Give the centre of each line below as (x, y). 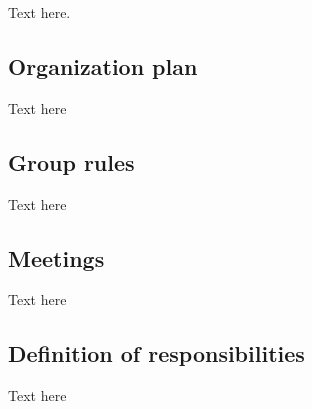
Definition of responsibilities (156, 353)
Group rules (71, 161)
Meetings (56, 257)
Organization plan (103, 65)
